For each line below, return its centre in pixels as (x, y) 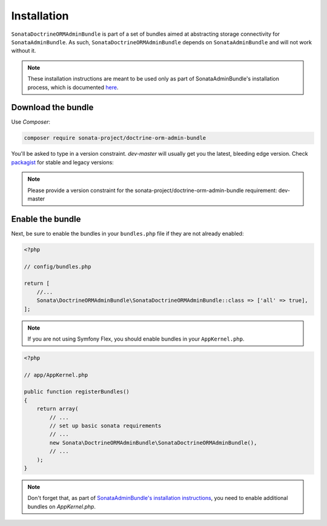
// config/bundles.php (58, 266)
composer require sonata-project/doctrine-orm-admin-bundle (115, 138)
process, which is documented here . (73, 87)
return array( (58, 409)
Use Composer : (31, 122)
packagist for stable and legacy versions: (63, 162)
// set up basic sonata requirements (105, 426)
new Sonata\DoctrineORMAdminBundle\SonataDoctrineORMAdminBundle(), (153, 443)
